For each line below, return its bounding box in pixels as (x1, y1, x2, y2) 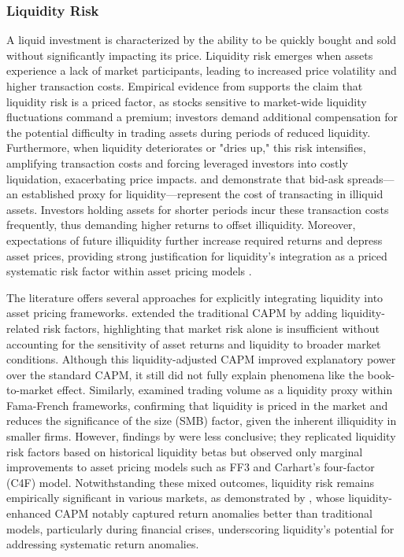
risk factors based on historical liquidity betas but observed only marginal (6, 443, 363, 459)
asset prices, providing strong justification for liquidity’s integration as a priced (6, 247, 387, 264)
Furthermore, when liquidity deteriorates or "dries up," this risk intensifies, (6, 139, 366, 156)
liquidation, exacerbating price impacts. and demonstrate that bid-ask (6, 170, 344, 186)
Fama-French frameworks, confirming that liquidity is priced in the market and (6, 397, 388, 413)
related (6, 319, 40, 336)
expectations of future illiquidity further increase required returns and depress (6, 231, 383, 248)
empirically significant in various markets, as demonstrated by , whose (6, 489, 345, 506)
